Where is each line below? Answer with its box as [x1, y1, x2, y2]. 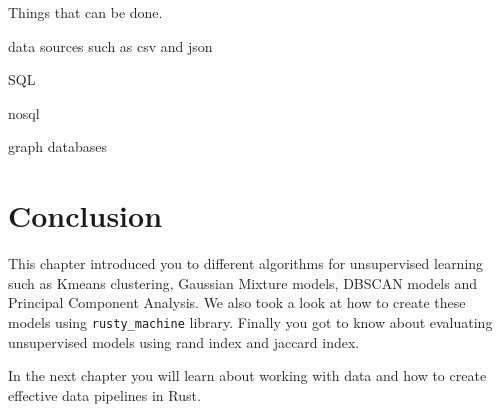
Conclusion [8, 195, 163, 236]
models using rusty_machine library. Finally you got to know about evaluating [8, 311, 493, 332]
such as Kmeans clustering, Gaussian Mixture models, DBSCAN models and [8, 272, 477, 293]
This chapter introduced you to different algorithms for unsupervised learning [8, 253, 484, 274]
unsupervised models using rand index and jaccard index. [8, 331, 360, 352]
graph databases [8, 136, 107, 157]
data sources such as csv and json [8, 35, 213, 56]
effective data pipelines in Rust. [8, 384, 201, 405]
